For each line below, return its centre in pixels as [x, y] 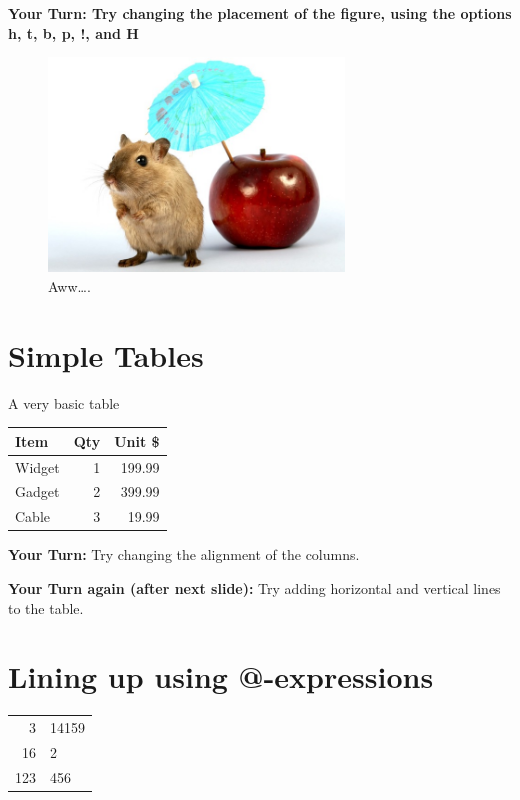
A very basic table [64, 402]
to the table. [46, 607]
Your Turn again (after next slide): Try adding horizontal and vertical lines [254, 587]
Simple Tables [106, 354]
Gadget [37, 491]
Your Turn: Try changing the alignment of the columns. [184, 554]
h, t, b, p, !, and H [73, 32]
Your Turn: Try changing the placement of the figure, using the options [260, 13]
